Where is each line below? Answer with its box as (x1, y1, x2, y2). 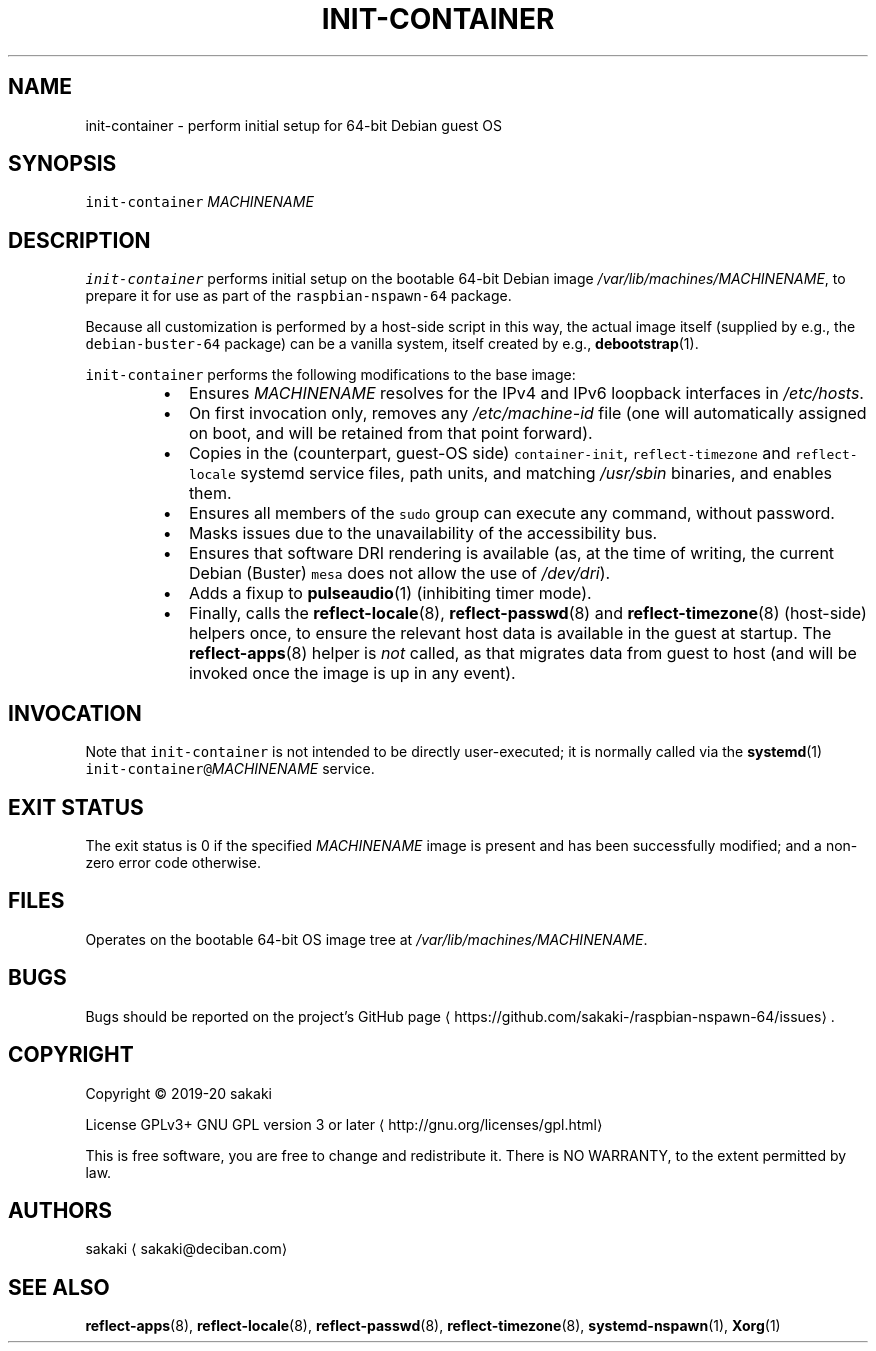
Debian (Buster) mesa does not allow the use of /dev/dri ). (188, 563, 611, 584)
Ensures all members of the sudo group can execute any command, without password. (188, 503, 835, 524)
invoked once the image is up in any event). (188, 663, 516, 684)
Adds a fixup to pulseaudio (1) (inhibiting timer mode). (188, 583, 592, 604)
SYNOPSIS (8, 151, 117, 177)
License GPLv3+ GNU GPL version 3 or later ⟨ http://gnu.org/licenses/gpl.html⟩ (85, 1115, 603, 1133)
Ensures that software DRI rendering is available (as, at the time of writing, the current (188, 543, 835, 564)
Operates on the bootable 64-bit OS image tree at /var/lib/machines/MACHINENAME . (85, 930, 648, 948)
